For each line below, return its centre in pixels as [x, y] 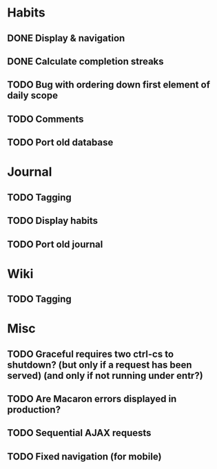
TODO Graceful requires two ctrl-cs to [91, 354]
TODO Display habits [53, 221]
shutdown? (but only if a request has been [100, 365]
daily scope [33, 95]
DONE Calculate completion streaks [85, 61]
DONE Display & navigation [66, 38]
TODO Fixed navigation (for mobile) [84, 456]
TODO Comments [45, 119]
